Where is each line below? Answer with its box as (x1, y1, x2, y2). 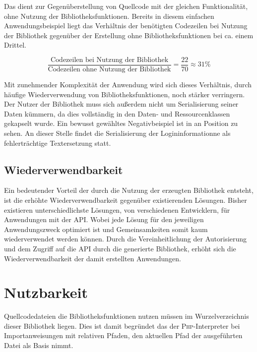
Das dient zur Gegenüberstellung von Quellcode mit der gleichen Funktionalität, (4, 1, 248, 11)
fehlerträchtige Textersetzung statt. (4, 137, 111, 148)
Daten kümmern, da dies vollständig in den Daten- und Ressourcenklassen (4, 108, 230, 118)
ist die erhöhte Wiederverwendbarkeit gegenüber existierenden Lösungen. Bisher (4, 194, 247, 205)
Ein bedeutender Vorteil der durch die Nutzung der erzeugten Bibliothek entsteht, (4, 185, 254, 195)
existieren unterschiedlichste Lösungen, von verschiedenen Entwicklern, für (4, 204, 230, 215)
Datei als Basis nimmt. (4, 340, 73, 351)
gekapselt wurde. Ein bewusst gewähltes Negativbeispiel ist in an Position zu (4, 118, 238, 128)
